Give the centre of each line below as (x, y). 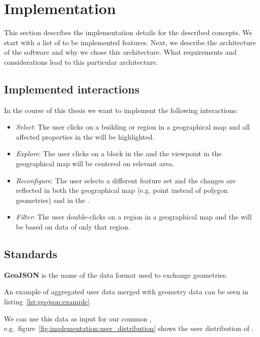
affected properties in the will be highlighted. (85, 136)
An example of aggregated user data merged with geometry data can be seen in (126, 292)
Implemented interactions (72, 89)
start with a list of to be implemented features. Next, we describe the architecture (130, 42)
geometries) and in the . (53, 200)
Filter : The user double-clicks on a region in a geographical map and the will (134, 217)
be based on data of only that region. (73, 227)
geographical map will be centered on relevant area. (95, 163)
